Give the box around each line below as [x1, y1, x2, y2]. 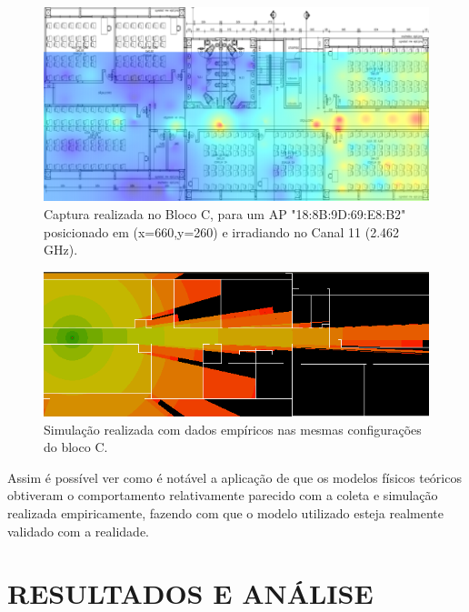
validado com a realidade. [7, 521, 149, 540]
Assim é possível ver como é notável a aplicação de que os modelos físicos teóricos [7, 467, 462, 487]
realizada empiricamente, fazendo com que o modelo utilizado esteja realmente [7, 504, 444, 523]
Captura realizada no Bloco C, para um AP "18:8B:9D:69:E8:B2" [44, 205, 406, 224]
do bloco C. [44, 437, 108, 456]
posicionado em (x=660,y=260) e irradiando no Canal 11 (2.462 [44, 222, 400, 241]
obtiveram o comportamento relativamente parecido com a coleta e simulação [7, 486, 438, 505]
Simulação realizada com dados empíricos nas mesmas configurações [44, 419, 422, 438]
